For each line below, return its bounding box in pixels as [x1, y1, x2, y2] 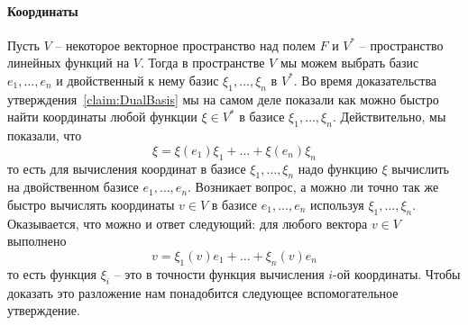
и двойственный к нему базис [56, 70, 219, 89]
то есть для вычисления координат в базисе [7, 158, 246, 177]
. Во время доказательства [293, 70, 437, 89]
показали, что [7, 126, 82, 145]
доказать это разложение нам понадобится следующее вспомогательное [7, 283, 399, 302]
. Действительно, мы [332, 107, 446, 126]
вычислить [391, 158, 450, 177]
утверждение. [7, 301, 80, 320]
